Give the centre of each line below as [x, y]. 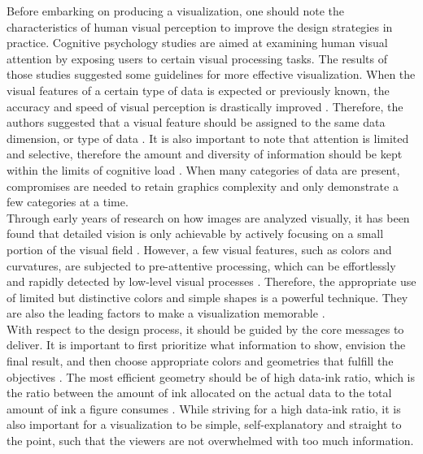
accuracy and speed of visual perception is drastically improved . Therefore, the [205, 106]
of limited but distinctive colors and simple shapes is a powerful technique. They [207, 297]
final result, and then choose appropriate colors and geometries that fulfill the [200, 361]
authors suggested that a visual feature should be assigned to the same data [196, 122]
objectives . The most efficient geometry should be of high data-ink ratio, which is [211, 376]
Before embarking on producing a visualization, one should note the [176, 11]
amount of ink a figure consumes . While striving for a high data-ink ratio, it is [204, 408]
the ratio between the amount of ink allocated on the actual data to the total [199, 393]
